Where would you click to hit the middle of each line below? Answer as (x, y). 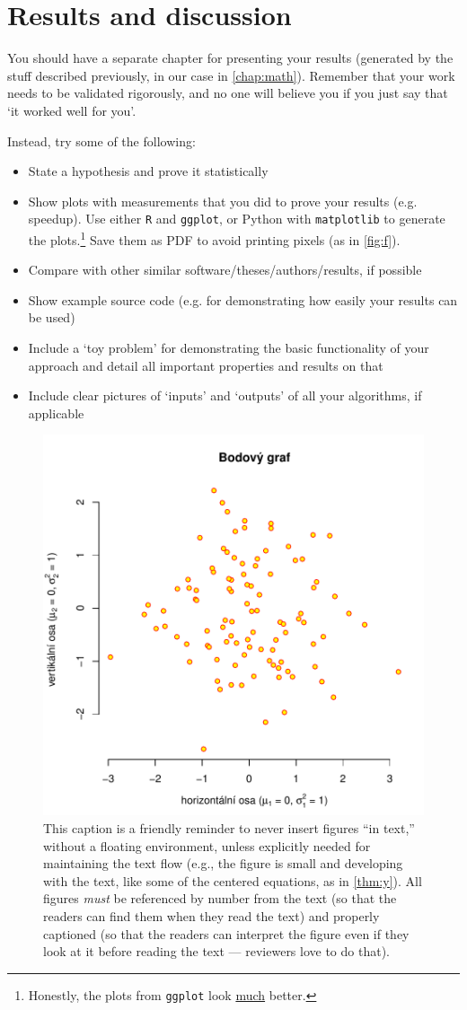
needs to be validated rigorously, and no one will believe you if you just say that (228, 93)
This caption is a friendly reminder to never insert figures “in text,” (229, 827)
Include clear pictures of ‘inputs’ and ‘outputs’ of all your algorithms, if (225, 395)
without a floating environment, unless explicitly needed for (207, 845)
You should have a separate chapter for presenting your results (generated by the (230, 58)
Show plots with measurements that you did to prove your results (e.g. (223, 201)
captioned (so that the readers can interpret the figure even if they (226, 933)
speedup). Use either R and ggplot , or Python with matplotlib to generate (237, 219)
